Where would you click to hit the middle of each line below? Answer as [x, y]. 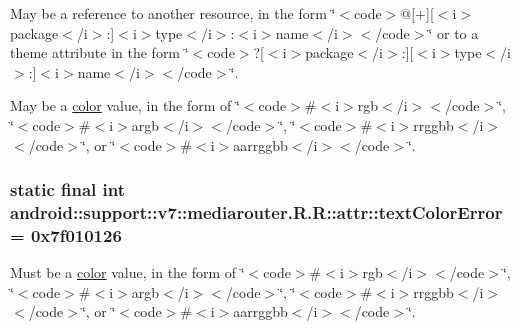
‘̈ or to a [453, 32]
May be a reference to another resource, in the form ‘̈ [173, 13]
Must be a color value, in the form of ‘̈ [127, 272]
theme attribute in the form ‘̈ [99, 52]
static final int [68, 189]
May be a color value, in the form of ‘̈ [125, 105]
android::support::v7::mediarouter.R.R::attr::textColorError [256, 212]
